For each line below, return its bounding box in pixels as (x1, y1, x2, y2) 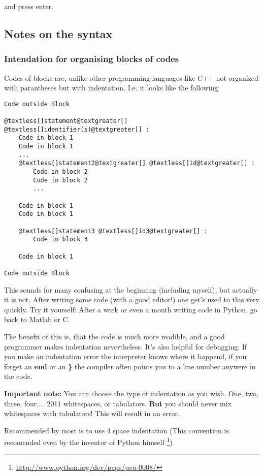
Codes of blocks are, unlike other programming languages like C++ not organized (4, 72, 258, 83)
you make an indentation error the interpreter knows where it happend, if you (4, 351, 247, 362)
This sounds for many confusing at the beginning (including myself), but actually (4, 284, 257, 295)
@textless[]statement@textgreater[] (4, 117, 128, 125)
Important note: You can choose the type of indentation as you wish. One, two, (4, 388, 258, 398)
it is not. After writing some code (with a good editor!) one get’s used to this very (4, 294, 259, 305)
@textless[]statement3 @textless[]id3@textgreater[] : (18, 227, 208, 235)
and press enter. (4, 1, 54, 11)
